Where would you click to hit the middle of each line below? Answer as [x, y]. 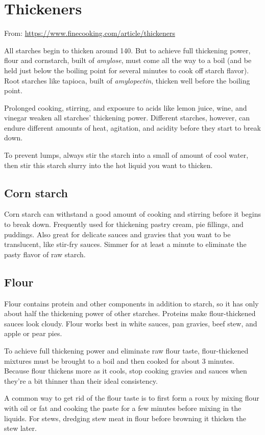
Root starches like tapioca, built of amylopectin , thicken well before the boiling [127, 80]
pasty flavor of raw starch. [45, 254]
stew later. [20, 428]
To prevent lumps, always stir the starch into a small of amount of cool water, [126, 155]
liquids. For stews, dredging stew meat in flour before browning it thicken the [125, 418]
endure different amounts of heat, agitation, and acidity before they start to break [132, 127]
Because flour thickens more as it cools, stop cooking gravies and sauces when [126, 371]
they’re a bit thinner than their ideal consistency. [81, 380]
